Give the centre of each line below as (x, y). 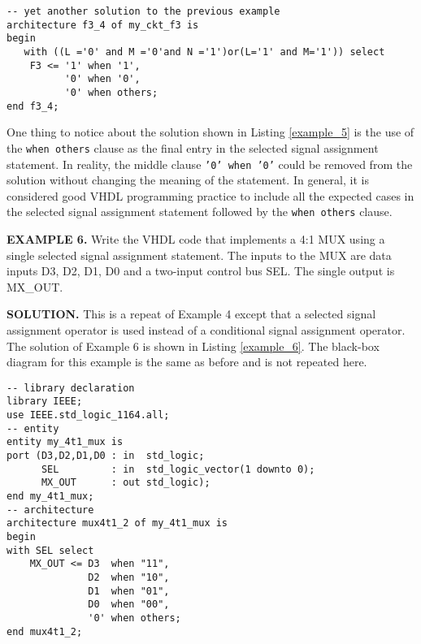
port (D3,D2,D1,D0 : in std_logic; (106, 456)
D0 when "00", (129, 605)
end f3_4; (33, 106)
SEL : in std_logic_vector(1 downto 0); (178, 469)
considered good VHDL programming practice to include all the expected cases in (210, 195)
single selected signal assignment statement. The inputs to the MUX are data (199, 255)
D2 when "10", (129, 577)
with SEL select (50, 550)
